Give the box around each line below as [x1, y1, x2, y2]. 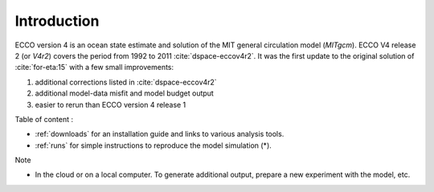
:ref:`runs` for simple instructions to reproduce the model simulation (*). [35, 141, 272, 150]
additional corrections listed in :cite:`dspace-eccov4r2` [35, 77, 217, 87]
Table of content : [14, 114, 74, 124]
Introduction [14, 12, 100, 30]
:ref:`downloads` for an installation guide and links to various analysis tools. [35, 129, 285, 139]
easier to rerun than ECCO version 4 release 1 [35, 100, 186, 109]
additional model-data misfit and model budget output [35, 88, 215, 98]
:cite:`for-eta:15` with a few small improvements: [14, 63, 174, 72]
